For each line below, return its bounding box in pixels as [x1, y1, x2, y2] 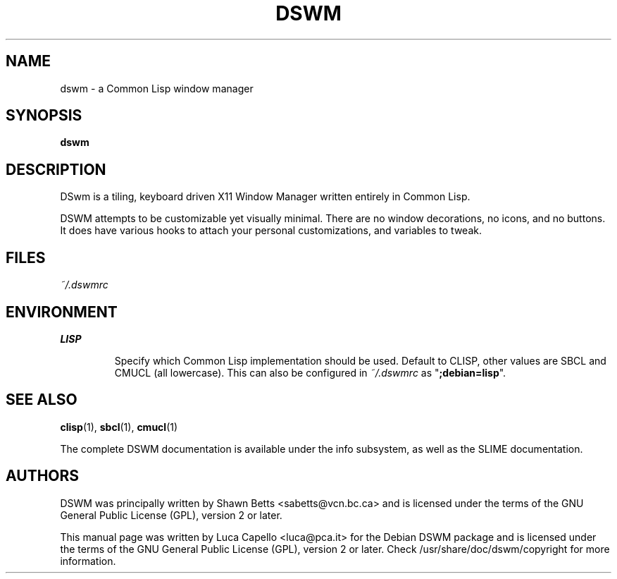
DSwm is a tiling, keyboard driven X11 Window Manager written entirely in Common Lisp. [60, 190, 470, 203]
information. [60, 554, 116, 567]
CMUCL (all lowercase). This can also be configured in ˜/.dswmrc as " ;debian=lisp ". [114, 366, 506, 379]
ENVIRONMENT [6, 303, 118, 321]
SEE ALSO [6, 391, 77, 409]
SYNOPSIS [6, 106, 82, 125]
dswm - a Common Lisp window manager [60, 82, 254, 95]
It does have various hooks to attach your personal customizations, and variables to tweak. [60, 224, 482, 237]
